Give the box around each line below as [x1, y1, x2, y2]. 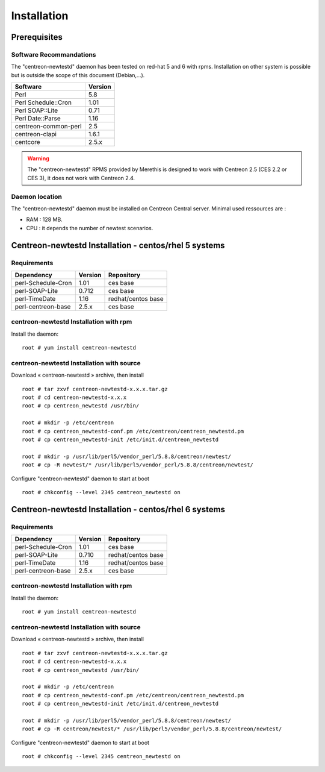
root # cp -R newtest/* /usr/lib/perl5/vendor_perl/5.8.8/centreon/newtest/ [22, 462, 254, 468]
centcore [14, 138, 40, 146]
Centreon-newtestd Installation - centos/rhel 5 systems [11, 240, 225, 250]
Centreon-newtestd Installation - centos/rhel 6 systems [11, 504, 226, 515]
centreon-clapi [14, 130, 57, 139]
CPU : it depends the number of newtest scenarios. [26, 224, 153, 231]
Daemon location [11, 192, 63, 201]
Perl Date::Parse [14, 115, 61, 123]
